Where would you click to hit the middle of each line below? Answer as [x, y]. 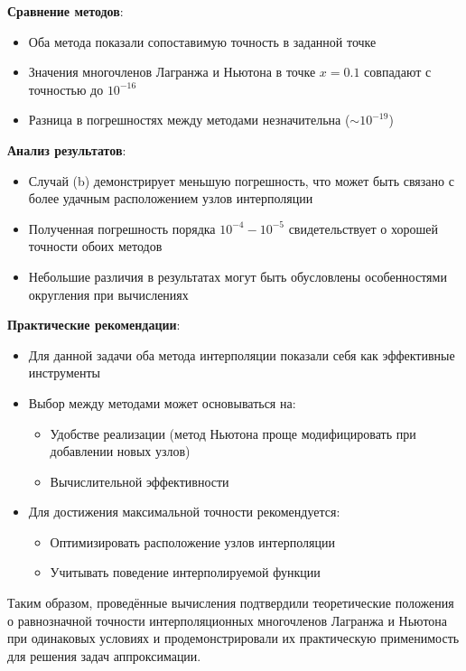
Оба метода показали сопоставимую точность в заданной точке [202, 41]
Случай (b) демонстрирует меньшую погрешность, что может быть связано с [241, 180]
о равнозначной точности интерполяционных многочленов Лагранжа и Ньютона [228, 620]
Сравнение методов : [65, 11]
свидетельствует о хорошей [363, 228]
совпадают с [398, 72]
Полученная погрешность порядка [122, 228]
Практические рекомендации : [94, 325]
